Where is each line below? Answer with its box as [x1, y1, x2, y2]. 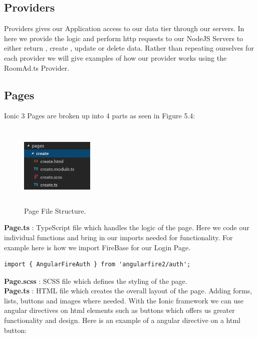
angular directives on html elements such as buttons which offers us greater [4, 305, 235, 315]
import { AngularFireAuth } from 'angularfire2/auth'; [4, 261, 191, 268]
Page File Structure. [24, 205, 86, 216]
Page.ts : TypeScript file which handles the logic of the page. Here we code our [4, 222, 249, 233]
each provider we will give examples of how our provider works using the [4, 52, 227, 63]
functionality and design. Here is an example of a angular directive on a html [4, 315, 241, 325]
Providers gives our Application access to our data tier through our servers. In [4, 23, 244, 34]
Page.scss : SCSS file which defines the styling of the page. [4, 275, 187, 286]
